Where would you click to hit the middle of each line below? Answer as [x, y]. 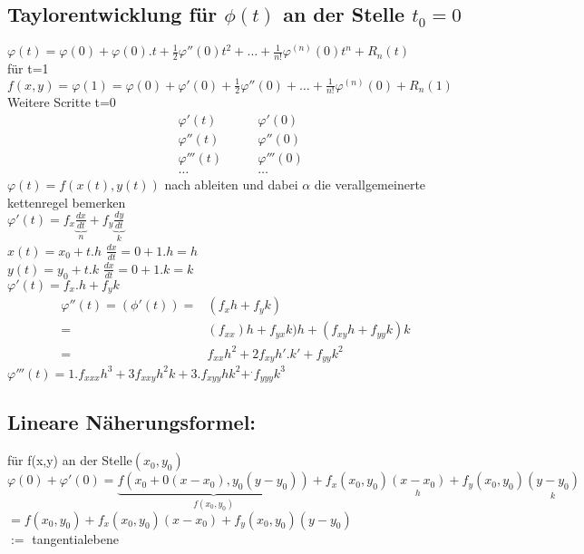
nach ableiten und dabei [231, 185]
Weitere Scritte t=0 [62, 102]
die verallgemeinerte [370, 185]
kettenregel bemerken [67, 202]
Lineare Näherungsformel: [132, 422]
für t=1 [28, 68]
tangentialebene [75, 538]
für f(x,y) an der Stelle [70, 460]
